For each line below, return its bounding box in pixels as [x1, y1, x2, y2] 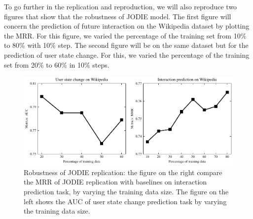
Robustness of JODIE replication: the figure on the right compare [24, 167, 222, 177]
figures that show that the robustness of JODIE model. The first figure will [4, 11, 231, 21]
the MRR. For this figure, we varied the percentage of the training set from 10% [4, 30, 247, 40]
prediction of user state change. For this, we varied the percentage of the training [4, 49, 250, 60]
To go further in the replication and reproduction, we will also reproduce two [4, 1, 237, 11]
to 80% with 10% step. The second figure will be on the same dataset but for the [4, 40, 249, 50]
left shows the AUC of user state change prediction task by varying [24, 196, 227, 206]
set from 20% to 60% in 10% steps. [4, 59, 109, 70]
